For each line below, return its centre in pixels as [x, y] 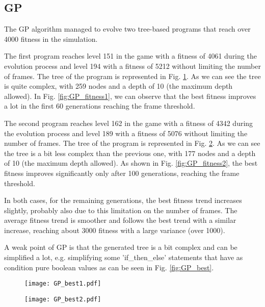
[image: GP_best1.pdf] [63, 284]
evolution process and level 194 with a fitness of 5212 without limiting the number [132, 66]
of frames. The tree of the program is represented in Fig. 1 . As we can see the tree [132, 76]
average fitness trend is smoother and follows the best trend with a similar [120, 220]
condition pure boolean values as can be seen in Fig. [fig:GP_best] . [109, 267]
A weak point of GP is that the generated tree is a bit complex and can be [121, 247]
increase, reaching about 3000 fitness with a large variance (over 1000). [115, 230]
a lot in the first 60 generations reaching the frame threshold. [100, 106]
